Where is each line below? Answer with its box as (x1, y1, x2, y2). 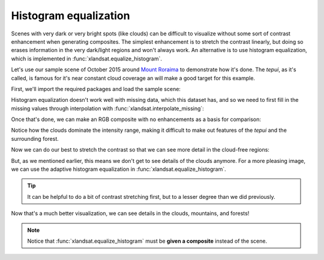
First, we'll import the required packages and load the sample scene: (11, 85, 181, 92)
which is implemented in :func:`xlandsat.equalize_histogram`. (11, 55, 162, 62)
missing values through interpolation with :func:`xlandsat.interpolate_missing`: (11, 105, 204, 112)
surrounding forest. (11, 135, 59, 142)
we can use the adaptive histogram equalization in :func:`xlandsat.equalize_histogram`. (11, 165, 226, 173)
